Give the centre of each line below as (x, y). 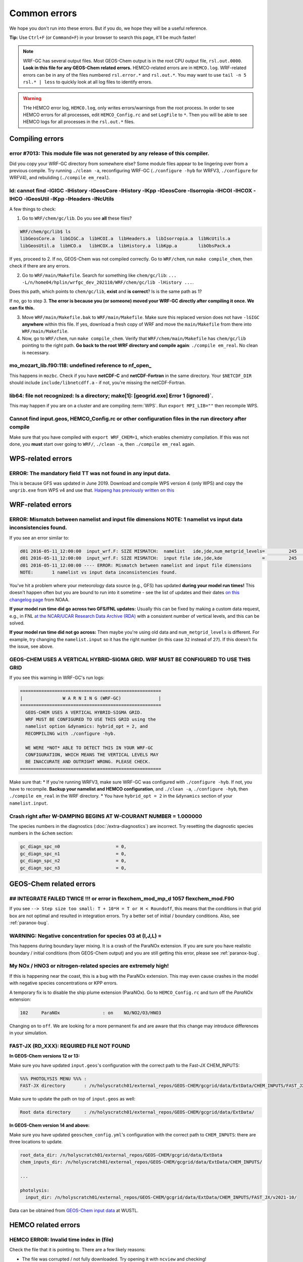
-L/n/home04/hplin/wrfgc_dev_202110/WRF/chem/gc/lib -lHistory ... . (108, 282)
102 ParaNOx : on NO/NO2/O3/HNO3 (91, 1013)
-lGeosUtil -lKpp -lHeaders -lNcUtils (69, 199)
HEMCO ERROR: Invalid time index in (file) (61, 1240)
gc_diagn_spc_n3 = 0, (73, 868)
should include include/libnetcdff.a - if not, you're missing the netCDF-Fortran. (97, 383)
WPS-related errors (41, 459)
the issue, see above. (32, 647)
